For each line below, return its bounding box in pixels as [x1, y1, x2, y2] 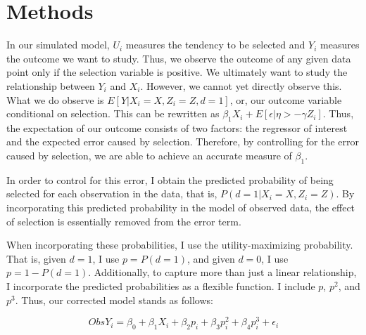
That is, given [6, 251, 66, 265]
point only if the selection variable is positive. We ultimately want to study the [6, 65, 348, 79]
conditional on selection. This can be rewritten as [6, 106, 220, 121]
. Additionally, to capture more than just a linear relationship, [88, 265, 357, 280]
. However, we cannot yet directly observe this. [140, 78, 342, 93]
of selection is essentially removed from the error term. [6, 214, 241, 228]
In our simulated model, [6, 37, 110, 52]
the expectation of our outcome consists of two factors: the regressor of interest [6, 120, 348, 135]
